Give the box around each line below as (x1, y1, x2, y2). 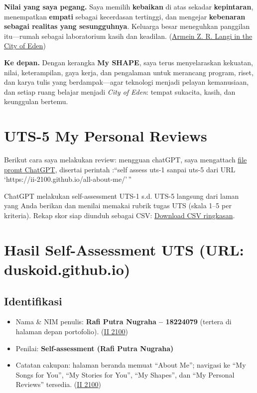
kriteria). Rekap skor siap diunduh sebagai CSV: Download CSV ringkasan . (4, 210, 235, 221)
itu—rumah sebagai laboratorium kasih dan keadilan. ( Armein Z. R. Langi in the (4, 30, 253, 41)
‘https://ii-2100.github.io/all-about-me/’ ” (4, 174, 132, 184)
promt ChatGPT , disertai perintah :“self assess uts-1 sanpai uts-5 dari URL (4, 164, 236, 174)
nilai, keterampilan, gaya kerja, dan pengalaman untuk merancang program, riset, (4, 67, 254, 77)
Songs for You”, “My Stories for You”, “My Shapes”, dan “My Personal (15, 369, 235, 380)
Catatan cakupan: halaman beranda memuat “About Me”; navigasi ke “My (15, 360, 246, 370)
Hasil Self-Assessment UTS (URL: (4, 239, 244, 260)
